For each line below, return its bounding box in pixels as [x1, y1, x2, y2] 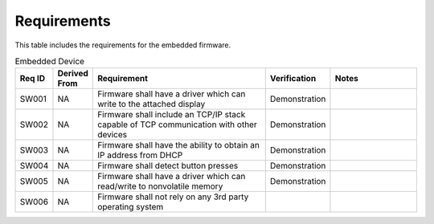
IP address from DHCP [97, 149, 183, 161]
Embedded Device [14, 56, 84, 67]
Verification [269, 73, 317, 84]
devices [97, 129, 128, 141]
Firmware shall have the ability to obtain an [97, 140, 260, 151]
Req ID [19, 73, 46, 84]
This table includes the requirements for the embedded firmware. [14, 40, 231, 50]
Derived [57, 68, 88, 79]
